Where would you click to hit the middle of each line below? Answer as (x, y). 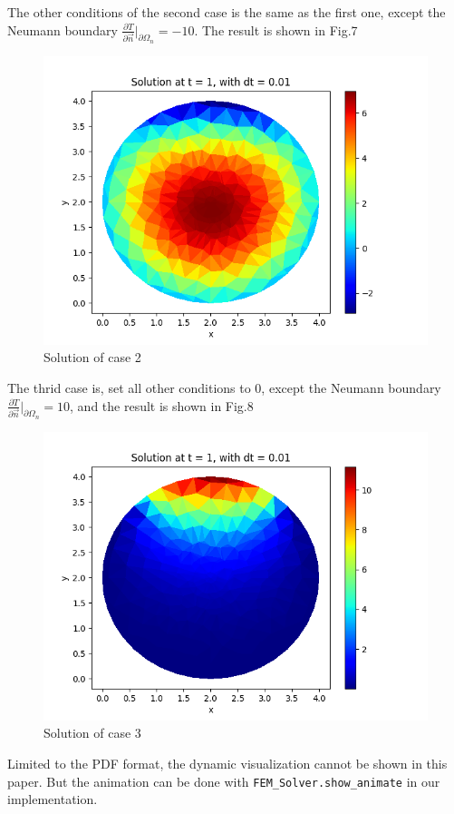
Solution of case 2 (92, 357)
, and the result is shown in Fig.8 (162, 405)
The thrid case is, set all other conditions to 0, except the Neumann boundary (224, 387)
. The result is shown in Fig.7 (276, 29)
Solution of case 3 (92, 733)
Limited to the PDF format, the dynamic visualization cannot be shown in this (227, 763)
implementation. (53, 799)
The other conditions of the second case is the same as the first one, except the (227, 12)
